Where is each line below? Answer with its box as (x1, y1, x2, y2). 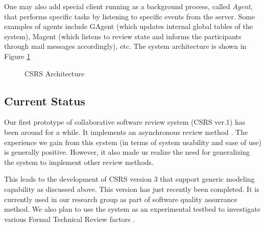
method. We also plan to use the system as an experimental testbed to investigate (4, 204, 260, 214)
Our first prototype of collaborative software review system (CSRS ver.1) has (4, 117, 246, 127)
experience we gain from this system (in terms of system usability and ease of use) (4, 136, 261, 147)
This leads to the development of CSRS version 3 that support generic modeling (4, 174, 255, 184)
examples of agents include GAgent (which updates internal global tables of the (4, 21, 253, 32)
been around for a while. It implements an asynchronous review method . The (4, 126, 248, 137)
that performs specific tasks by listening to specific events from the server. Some (4, 11, 255, 21)
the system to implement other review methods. (4, 156, 154, 167)
